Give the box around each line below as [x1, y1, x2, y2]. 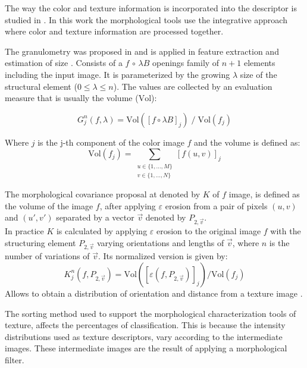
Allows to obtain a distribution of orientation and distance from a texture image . [5, 287, 303, 299]
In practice [5, 225, 44, 237]
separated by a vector [56, 211, 134, 224]
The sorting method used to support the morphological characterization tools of [5, 307, 296, 319]
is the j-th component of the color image [37, 136, 184, 148]
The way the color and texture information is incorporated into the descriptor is [5, 2, 297, 14]
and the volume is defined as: [194, 136, 300, 148]
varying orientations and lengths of [96, 236, 224, 249]
